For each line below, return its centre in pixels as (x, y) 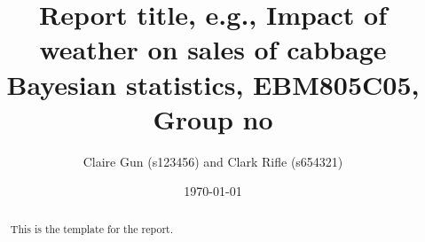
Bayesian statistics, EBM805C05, (213, 84)
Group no (213, 118)
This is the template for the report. (92, 228)
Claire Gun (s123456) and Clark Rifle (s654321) (213, 161)
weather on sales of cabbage (213, 49)
